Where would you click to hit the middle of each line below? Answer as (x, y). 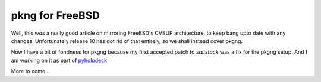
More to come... (30, 71)
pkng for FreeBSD (56, 15)
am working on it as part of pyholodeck (59, 60)
